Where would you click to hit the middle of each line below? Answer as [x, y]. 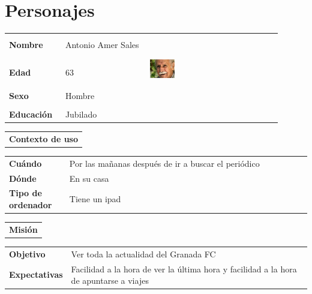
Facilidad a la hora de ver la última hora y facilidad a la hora [184, 268]
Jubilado [81, 114]
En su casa [89, 178]
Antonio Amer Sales [102, 44]
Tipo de [25, 193]
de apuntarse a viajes [110, 280]
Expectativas [36, 274]
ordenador [31, 205]
